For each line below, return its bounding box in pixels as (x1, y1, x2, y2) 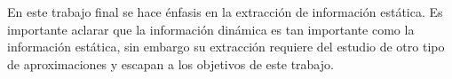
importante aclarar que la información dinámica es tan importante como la (7, 20, 415, 38)
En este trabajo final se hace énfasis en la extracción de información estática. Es (7, 3, 443, 20)
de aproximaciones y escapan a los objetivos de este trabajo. (7, 54, 334, 73)
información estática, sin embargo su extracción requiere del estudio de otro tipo (7, 37, 445, 56)
